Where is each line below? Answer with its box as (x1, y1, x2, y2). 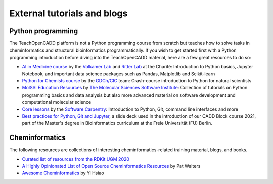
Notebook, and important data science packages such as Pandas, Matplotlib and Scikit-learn (22, 71, 215, 77)
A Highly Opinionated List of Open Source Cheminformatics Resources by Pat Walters (22, 163, 201, 169)
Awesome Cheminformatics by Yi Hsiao (22, 170, 104, 176)
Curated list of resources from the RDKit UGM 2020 (22, 156, 130, 162)
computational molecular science (22, 99, 92, 105)
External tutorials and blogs (9, 8, 128, 19)
